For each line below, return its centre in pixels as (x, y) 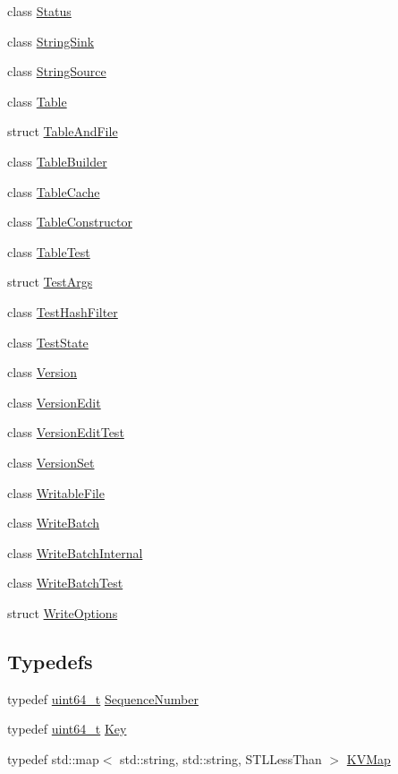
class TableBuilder (57, 161)
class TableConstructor (70, 222)
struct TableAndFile (63, 131)
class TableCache (54, 191)
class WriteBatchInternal (75, 552)
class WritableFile (56, 492)
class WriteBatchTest (65, 583)
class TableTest (49, 251)
